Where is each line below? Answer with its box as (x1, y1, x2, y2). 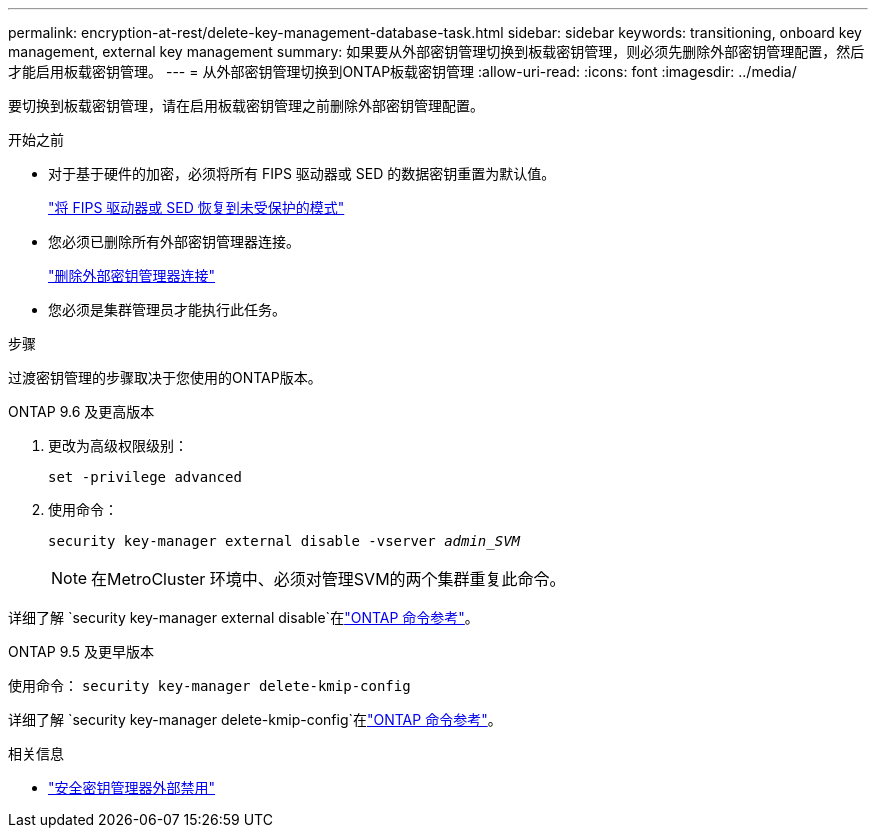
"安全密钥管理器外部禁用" (48, 779, 216, 796)
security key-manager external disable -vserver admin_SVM (48, 533, 521, 549)
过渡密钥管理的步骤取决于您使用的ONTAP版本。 (8, 369, 322, 386)
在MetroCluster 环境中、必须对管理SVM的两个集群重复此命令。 (91, 569, 566, 589)
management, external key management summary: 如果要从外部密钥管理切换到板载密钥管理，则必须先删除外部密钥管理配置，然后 (8, 43, 865, 60)
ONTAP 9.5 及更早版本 (8, 643, 155, 660)
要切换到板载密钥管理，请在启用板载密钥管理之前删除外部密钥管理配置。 (8, 97, 484, 114)
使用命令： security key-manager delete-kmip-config (8, 677, 411, 694)
